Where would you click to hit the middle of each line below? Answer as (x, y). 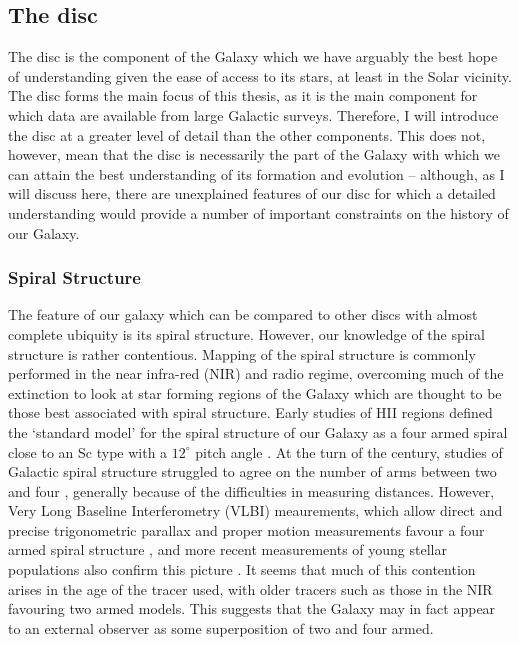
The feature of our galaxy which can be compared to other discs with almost (243, 314)
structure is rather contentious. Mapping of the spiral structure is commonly (242, 353)
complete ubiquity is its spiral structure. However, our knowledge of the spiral (247, 333)
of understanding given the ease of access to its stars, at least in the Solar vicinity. (260, 75)
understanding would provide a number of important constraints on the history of (258, 212)
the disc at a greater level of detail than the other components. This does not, (247, 134)
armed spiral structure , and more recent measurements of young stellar (227, 549)
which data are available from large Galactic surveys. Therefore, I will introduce (253, 114)
